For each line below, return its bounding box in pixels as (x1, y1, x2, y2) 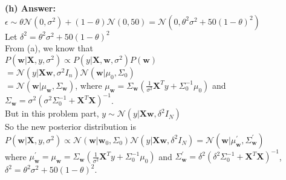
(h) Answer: (5, 2, 56, 14)
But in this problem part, (5, 107, 99, 120)
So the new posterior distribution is (5, 120, 136, 133)
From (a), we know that (5, 42, 94, 54)
